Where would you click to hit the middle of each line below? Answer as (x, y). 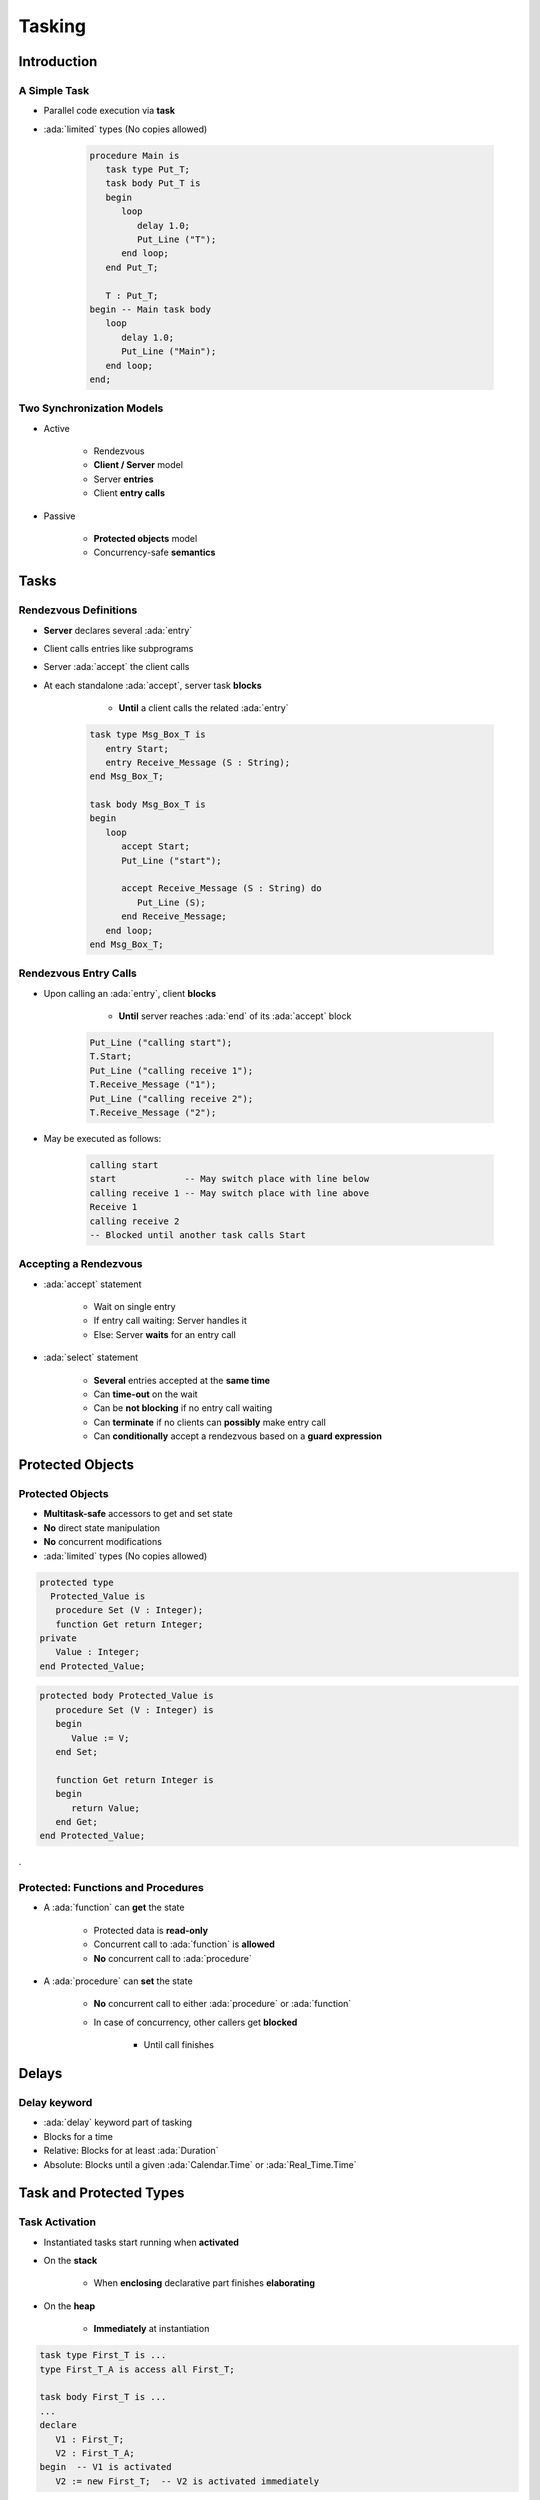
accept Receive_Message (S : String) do (221, 888)
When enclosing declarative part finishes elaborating (204, 2283)
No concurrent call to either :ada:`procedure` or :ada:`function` (222, 2004)
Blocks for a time (78, 2136)
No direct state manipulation (101, 1527)
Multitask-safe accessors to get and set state (138, 1514)
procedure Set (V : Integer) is (134, 1709)
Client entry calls (129, 493)
